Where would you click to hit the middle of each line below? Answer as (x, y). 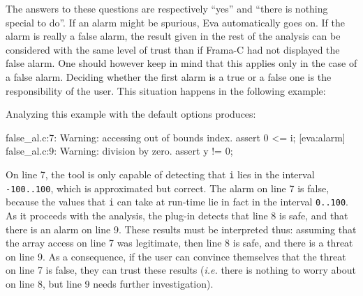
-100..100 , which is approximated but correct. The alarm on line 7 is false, (168, 188)
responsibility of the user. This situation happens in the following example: (166, 90)
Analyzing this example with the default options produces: (131, 114)
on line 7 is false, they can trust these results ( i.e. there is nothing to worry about (181, 270)
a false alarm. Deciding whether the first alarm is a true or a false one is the (169, 76)
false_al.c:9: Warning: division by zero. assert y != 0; (119, 151)
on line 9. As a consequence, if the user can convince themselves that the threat (176, 256)
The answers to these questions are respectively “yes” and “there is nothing (167, 8)
